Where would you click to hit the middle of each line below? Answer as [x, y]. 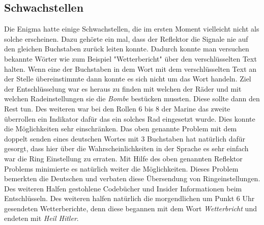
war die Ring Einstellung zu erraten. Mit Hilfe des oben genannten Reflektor [123, 158]
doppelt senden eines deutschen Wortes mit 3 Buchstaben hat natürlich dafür [125, 138]
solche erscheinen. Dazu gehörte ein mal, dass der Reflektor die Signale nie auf [126, 38]
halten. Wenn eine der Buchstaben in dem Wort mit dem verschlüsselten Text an [130, 68]
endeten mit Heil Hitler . [41, 218]
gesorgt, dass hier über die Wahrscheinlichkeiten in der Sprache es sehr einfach [126, 148]
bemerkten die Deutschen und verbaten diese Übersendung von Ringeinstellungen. [132, 178]
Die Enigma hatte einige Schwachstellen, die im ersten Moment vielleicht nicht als [132, 29]
